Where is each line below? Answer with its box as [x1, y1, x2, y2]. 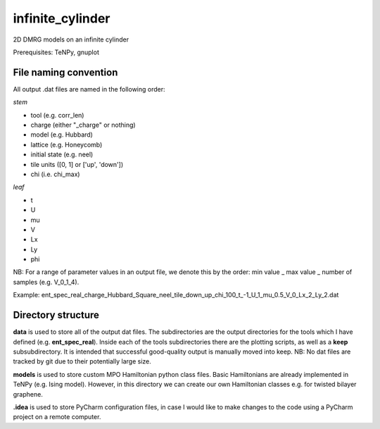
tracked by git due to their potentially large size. [13, 357, 151, 366]
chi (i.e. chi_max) [30, 170, 80, 178]
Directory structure [13, 309, 100, 321]
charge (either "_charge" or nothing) [30, 120, 137, 130]
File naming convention [13, 66, 118, 78]
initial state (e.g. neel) [30, 150, 94, 158]
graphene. [13, 390, 44, 398]
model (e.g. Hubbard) [30, 130, 93, 139]
